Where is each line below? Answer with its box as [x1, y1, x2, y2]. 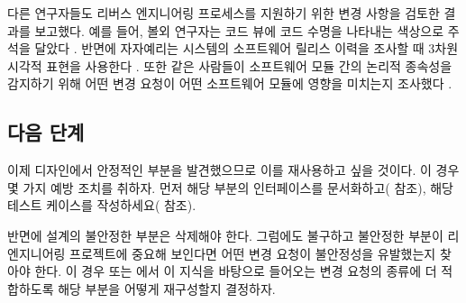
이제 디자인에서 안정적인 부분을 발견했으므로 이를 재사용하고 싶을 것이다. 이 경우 [7, 161, 460, 179]
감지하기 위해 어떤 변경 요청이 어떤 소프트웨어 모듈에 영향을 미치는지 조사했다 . [7, 74, 452, 93]
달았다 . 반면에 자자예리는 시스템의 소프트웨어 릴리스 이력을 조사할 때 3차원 [34, 39, 459, 58]
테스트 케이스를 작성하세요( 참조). [7, 196, 196, 215]
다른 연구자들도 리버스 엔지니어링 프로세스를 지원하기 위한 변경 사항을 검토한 [7, 4, 440, 22]
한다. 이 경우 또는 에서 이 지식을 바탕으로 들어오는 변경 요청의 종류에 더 [34, 262, 437, 280]
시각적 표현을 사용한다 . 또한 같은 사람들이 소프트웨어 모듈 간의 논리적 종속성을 [7, 56, 452, 75]
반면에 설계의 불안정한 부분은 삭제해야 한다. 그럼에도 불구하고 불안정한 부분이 [7, 225, 443, 244]
